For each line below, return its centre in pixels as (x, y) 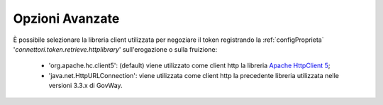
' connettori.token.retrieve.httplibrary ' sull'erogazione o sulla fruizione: (115, 49)
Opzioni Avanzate (66, 18)
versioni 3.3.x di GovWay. (86, 86)
